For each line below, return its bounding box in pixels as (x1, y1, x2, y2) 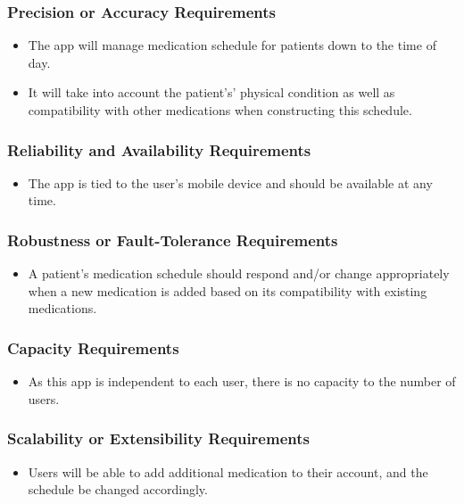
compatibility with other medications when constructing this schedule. (28, 101, 412, 119)
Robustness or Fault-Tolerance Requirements (7, 228, 338, 251)
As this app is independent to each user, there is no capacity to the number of (28, 372, 456, 391)
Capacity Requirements (7, 336, 179, 359)
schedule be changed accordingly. (28, 480, 208, 499)
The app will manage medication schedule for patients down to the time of (28, 36, 436, 54)
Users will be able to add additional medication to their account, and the (28, 462, 428, 481)
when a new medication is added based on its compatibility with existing (28, 281, 427, 300)
